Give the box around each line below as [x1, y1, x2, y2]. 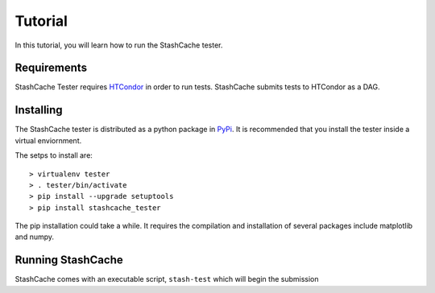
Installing [14, 103, 64, 117]
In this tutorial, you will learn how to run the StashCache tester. [14, 40, 223, 50]
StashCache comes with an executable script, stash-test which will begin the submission [14, 274, 319, 284]
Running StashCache [14, 254, 124, 267]
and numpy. [14, 232, 55, 241]
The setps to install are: [14, 151, 93, 160]
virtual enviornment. [14, 135, 82, 145]
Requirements [14, 61, 88, 75]
